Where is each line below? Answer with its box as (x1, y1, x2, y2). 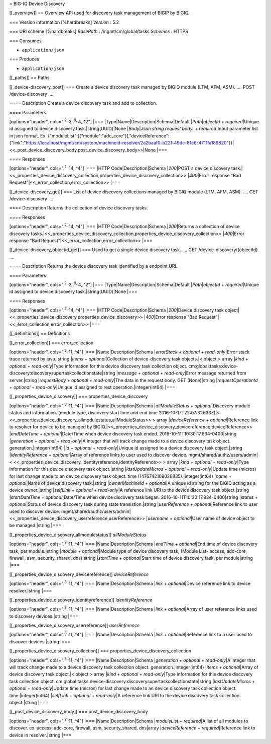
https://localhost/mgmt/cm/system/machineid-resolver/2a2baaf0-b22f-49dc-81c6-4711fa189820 (26, 140, 227, 146)
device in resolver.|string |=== (9, 732, 72, 738)
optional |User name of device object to (174, 515, 255, 521)
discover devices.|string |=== (9, 638, 71, 644)
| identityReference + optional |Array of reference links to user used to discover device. (9, 452, 188, 458)
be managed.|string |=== (9, 523, 61, 529)
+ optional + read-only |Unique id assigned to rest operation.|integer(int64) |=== (9, 384, 176, 390)
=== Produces (9, 56, 40, 62)
